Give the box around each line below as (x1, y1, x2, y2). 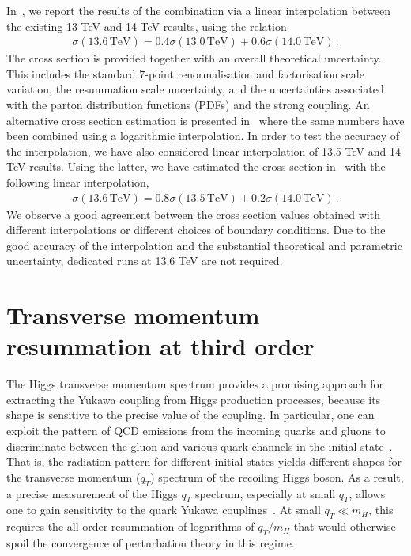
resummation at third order (6, 330, 315, 362)
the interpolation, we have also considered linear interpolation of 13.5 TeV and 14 (6, 142, 401, 159)
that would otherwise (293, 518, 396, 535)
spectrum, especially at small (194, 485, 336, 501)
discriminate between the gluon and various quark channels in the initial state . (6, 437, 393, 454)
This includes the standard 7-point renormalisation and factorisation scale (6, 65, 364, 81)
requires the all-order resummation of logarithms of (6, 518, 255, 535)
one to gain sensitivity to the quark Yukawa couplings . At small (6, 501, 321, 518)
